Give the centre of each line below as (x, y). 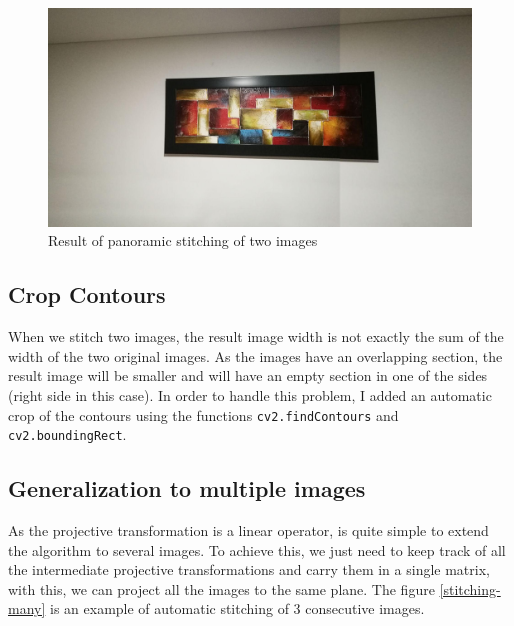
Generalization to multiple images (187, 488)
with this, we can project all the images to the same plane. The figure (221, 588)
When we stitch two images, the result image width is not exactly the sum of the (256, 336)
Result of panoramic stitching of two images (183, 240)
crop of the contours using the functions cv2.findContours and (203, 414)
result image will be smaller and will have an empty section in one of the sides (248, 375)
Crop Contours (87, 294)
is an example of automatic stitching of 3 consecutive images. (237, 608)
